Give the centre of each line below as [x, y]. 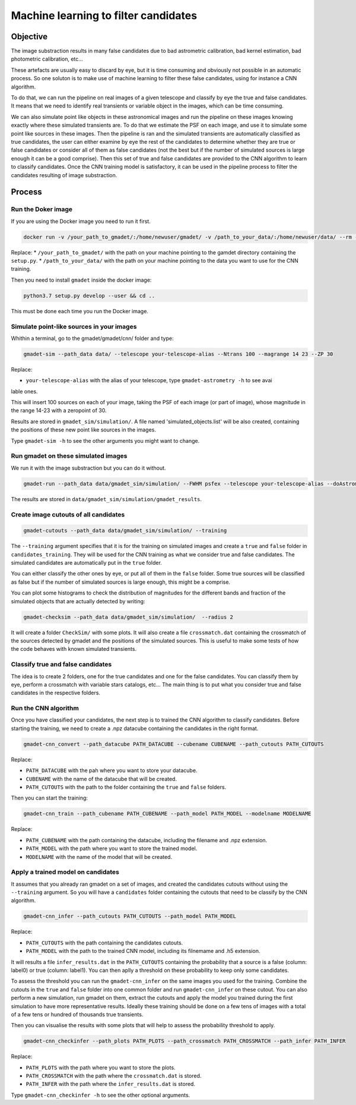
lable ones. [24, 391]
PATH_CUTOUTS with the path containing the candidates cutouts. [104, 943]
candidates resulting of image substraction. [64, 175]
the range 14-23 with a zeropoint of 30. [59, 411]
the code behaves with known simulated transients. [74, 649]
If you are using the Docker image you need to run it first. [81, 221]
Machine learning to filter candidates [104, 15]
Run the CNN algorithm [45, 709]
